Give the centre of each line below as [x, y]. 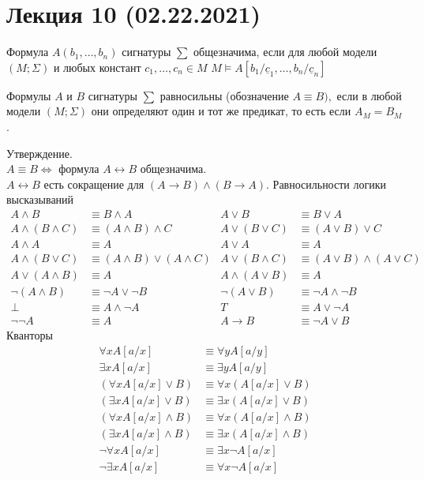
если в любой [369, 95]
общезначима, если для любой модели [285, 52]
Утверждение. [39, 153]
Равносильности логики [329, 184]
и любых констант [97, 67]
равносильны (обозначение [224, 95]
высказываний [40, 199]
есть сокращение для [94, 184]
